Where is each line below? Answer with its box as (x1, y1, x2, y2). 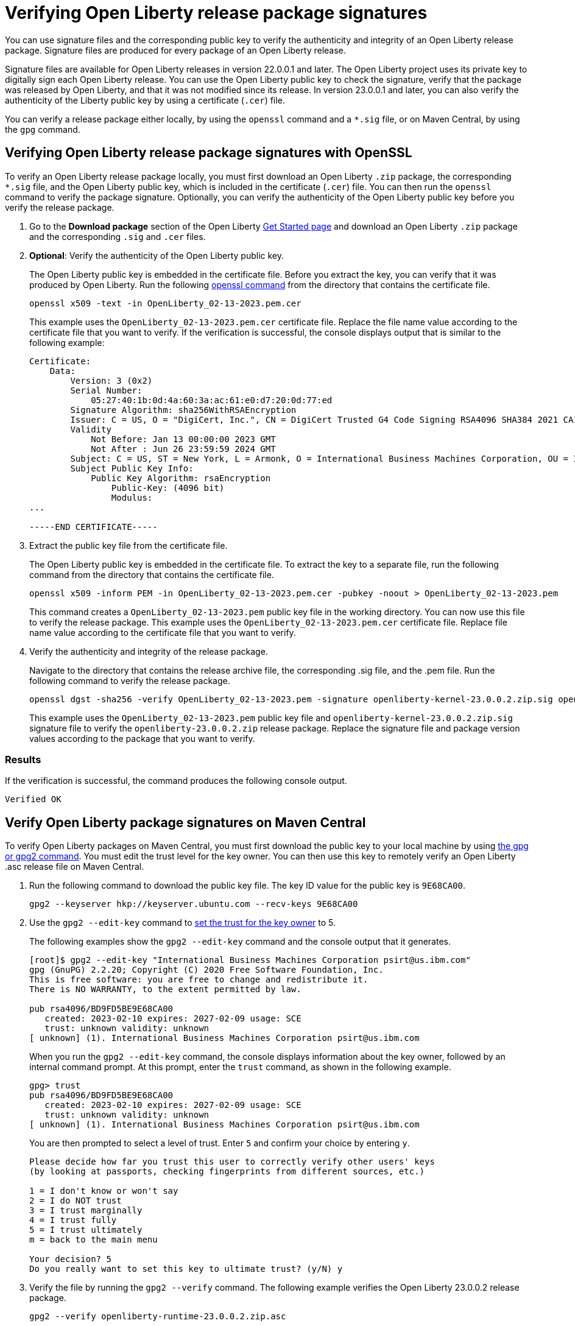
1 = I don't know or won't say (29, 1186, 178, 1196)
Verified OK (5, 794, 62, 805)
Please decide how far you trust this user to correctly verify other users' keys (29, 1157, 435, 1167)
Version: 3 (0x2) (70, 375, 153, 386)
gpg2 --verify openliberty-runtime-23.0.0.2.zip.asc (29, 1311, 286, 1322)
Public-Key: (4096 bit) (111, 482, 225, 493)
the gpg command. (5, 124, 80, 135)
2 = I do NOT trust (29, 1196, 122, 1206)
